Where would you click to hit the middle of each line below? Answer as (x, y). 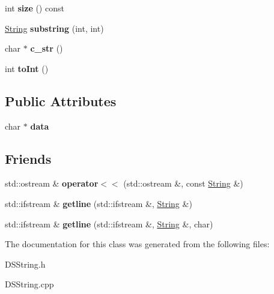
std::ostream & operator (52, 183)
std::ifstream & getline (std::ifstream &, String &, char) (109, 223)
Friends (28, 158)
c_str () (47, 48)
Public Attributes (61, 100)
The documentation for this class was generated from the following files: (137, 244)
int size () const (35, 8)
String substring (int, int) (54, 28)
